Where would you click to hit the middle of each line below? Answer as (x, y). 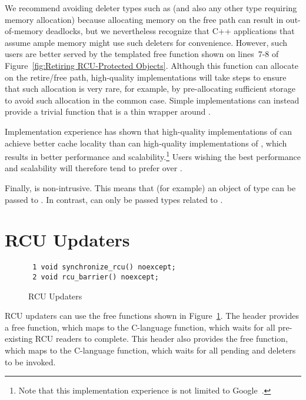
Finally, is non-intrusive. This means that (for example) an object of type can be (150, 187)
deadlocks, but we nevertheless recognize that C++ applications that (170, 31)
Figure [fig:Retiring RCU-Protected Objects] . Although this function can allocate (152, 65)
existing (19, 339)
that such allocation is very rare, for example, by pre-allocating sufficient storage (150, 89)
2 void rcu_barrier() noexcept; (96, 277)
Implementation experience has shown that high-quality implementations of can (148, 131)
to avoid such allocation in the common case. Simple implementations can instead (152, 100)
